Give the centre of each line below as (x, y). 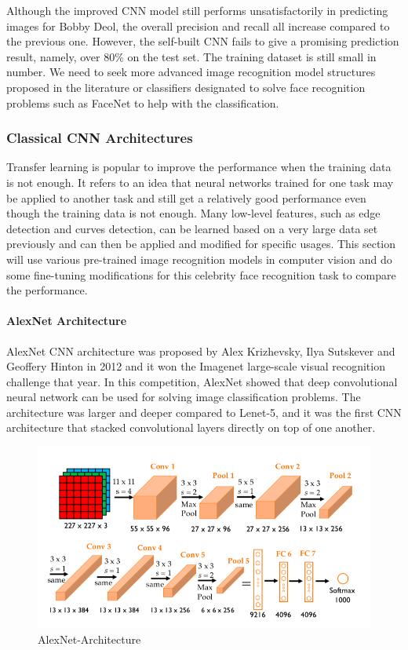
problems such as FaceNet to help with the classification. (143, 102)
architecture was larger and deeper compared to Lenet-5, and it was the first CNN (204, 412)
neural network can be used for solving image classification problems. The (184, 397)
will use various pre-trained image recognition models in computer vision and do (199, 259)
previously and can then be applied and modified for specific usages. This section (201, 244)
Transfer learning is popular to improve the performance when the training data (199, 167)
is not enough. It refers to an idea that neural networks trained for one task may (200, 182)
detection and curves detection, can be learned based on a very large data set (192, 228)
